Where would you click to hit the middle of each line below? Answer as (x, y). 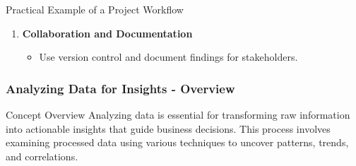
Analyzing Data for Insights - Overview (120, 88)
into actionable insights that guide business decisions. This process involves (168, 128)
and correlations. (42, 156)
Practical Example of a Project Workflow (95, 9)
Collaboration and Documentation (107, 33)
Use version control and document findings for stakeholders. (168, 57)
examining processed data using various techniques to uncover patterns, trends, (177, 142)
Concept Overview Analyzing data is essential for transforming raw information (178, 114)
